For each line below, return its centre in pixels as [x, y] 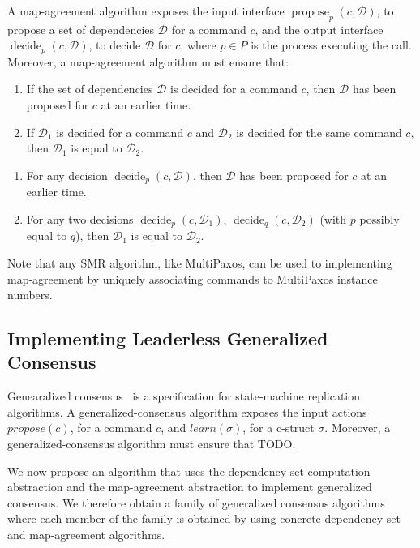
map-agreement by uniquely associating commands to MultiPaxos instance [193, 278]
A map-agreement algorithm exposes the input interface [146, 11]
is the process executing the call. [331, 45]
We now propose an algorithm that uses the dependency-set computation [189, 471]
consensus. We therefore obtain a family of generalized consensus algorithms [196, 502]
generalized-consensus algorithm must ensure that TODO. [152, 444]
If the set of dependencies [90, 89]
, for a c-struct [279, 428]
